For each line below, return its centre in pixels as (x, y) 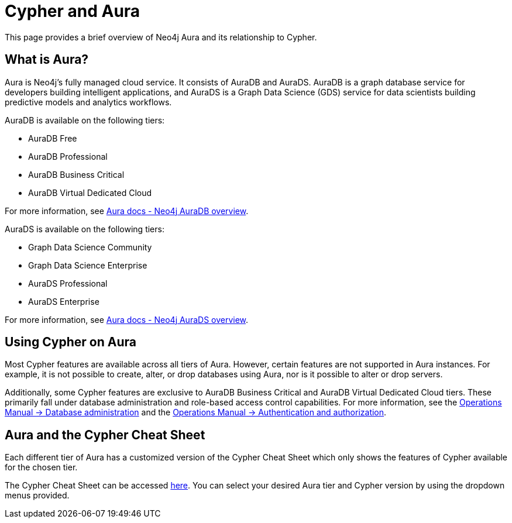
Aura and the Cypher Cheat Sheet (105, 435)
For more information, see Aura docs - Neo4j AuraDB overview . (127, 211)
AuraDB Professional (68, 156)
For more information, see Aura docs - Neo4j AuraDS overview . (127, 319)
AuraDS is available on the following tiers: (85, 229)
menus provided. (37, 496)
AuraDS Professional (68, 283)
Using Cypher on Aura (71, 342)
